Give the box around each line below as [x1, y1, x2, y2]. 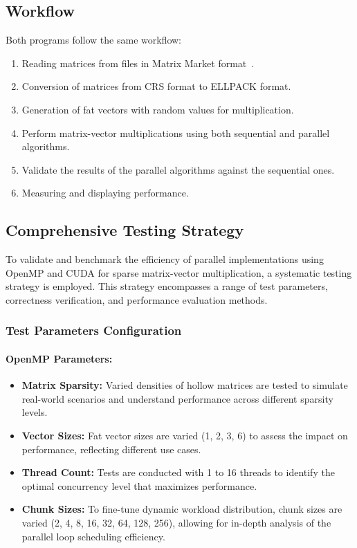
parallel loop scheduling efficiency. [21, 529, 165, 543]
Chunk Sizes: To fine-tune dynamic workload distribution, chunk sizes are [21, 502, 342, 516]
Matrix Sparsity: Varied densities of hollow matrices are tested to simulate [21, 378, 348, 392]
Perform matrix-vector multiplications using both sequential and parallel [21, 125, 330, 140]
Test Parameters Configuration [6, 322, 182, 339]
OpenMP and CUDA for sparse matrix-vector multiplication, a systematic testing [6, 265, 352, 280]
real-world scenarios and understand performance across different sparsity [21, 391, 333, 405]
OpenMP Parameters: [6, 351, 113, 365]
